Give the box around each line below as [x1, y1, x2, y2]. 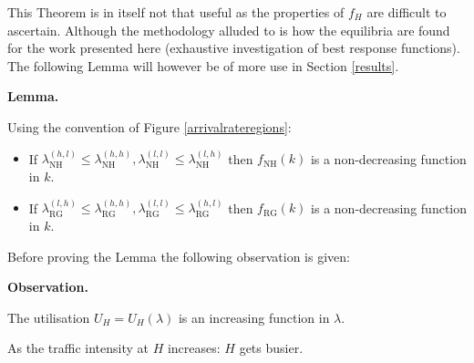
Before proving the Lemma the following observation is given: [7, 246, 350, 265]
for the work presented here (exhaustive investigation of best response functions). [7, 38, 460, 57]
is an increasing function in [178, 307, 330, 327]
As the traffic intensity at [7, 338, 149, 358]
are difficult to [366, 3, 447, 21]
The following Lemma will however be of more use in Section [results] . [7, 56, 399, 75]
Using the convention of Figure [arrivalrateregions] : [7, 117, 292, 136]
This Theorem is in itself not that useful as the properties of [7, 3, 345, 21]
